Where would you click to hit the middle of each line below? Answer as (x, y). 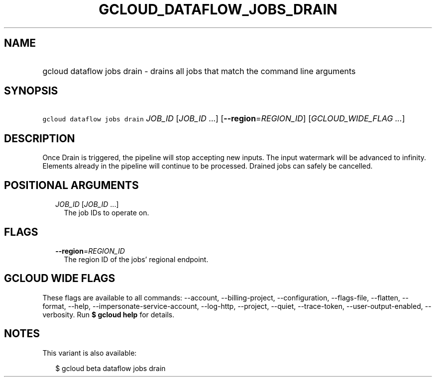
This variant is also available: (90, 353)
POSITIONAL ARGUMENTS (71, 185)
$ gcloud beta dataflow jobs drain (110, 368)
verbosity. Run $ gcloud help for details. (109, 314)
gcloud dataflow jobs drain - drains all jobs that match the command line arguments (199, 71)
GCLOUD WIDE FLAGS (60, 279)
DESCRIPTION (40, 138)
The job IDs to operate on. (107, 213)
